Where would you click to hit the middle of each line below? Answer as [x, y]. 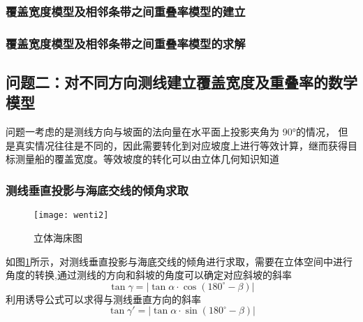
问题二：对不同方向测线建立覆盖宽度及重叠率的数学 [181, 82]
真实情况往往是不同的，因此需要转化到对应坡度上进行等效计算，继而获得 [181, 145]
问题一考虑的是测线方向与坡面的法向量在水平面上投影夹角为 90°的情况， [170, 132]
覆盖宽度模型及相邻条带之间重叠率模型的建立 [126, 11]
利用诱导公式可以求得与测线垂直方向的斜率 [103, 299]
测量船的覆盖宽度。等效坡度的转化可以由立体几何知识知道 [147, 159]
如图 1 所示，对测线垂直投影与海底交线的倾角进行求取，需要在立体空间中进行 [179, 261]
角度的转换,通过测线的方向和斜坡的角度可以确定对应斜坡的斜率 [149, 275]
